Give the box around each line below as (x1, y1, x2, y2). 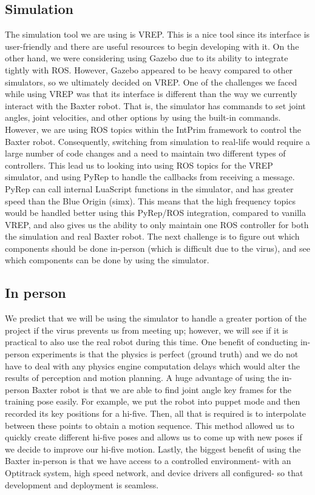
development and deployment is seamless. (5, 478, 159, 491)
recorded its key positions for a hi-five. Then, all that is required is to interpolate (5, 407, 307, 420)
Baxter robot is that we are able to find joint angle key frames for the (32, 383, 291, 396)
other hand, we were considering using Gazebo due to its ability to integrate (5, 52, 288, 64)
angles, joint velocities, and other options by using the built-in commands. (5, 111, 281, 124)
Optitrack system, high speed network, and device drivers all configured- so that (5, 466, 303, 479)
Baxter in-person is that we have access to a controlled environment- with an (5, 454, 291, 467)
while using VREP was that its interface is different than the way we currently (5, 87, 297, 100)
